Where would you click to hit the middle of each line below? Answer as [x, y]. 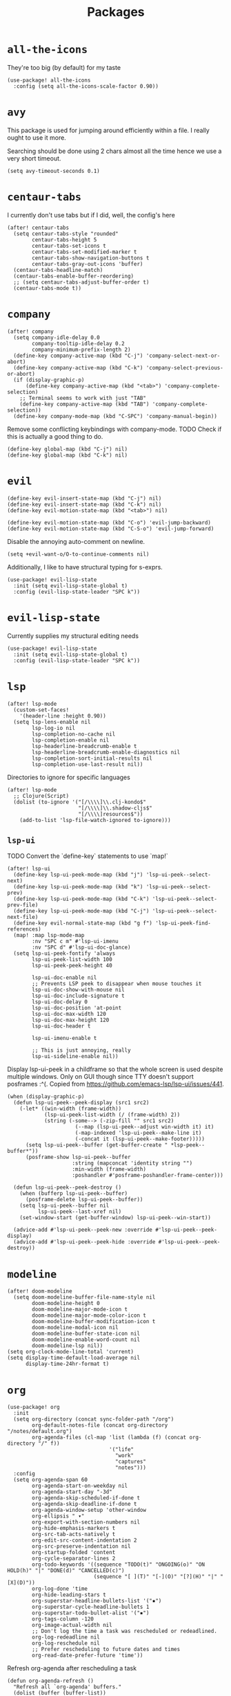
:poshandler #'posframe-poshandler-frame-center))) [148, 1176]
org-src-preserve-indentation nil [81, 1547]
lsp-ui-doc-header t [61, 1026]
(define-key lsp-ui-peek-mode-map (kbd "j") [78, 875]
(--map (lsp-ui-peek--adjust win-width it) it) [144, 1127]
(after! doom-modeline [40, 1291]
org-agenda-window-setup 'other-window [89, 1510]
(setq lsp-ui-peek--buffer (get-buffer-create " [97, 1145]
